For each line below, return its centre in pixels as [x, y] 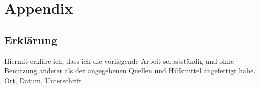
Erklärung [31, 40]
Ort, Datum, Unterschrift [43, 80]
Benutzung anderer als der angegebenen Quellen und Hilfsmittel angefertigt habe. [130, 71]
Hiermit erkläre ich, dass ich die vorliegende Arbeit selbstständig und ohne [119, 61]
